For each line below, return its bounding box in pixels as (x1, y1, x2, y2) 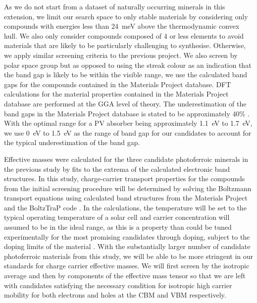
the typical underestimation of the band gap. (4, 137, 140, 148)
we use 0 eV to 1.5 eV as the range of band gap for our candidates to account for (4, 127, 252, 138)
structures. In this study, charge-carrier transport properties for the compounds (4, 173, 245, 184)
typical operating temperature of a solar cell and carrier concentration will (4, 212, 230, 222)
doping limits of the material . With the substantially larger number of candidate (4, 241, 251, 252)
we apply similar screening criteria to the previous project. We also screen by (4, 50, 238, 60)
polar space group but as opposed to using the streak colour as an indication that (4, 59, 252, 70)
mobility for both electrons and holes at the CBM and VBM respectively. (4, 290, 226, 300)
